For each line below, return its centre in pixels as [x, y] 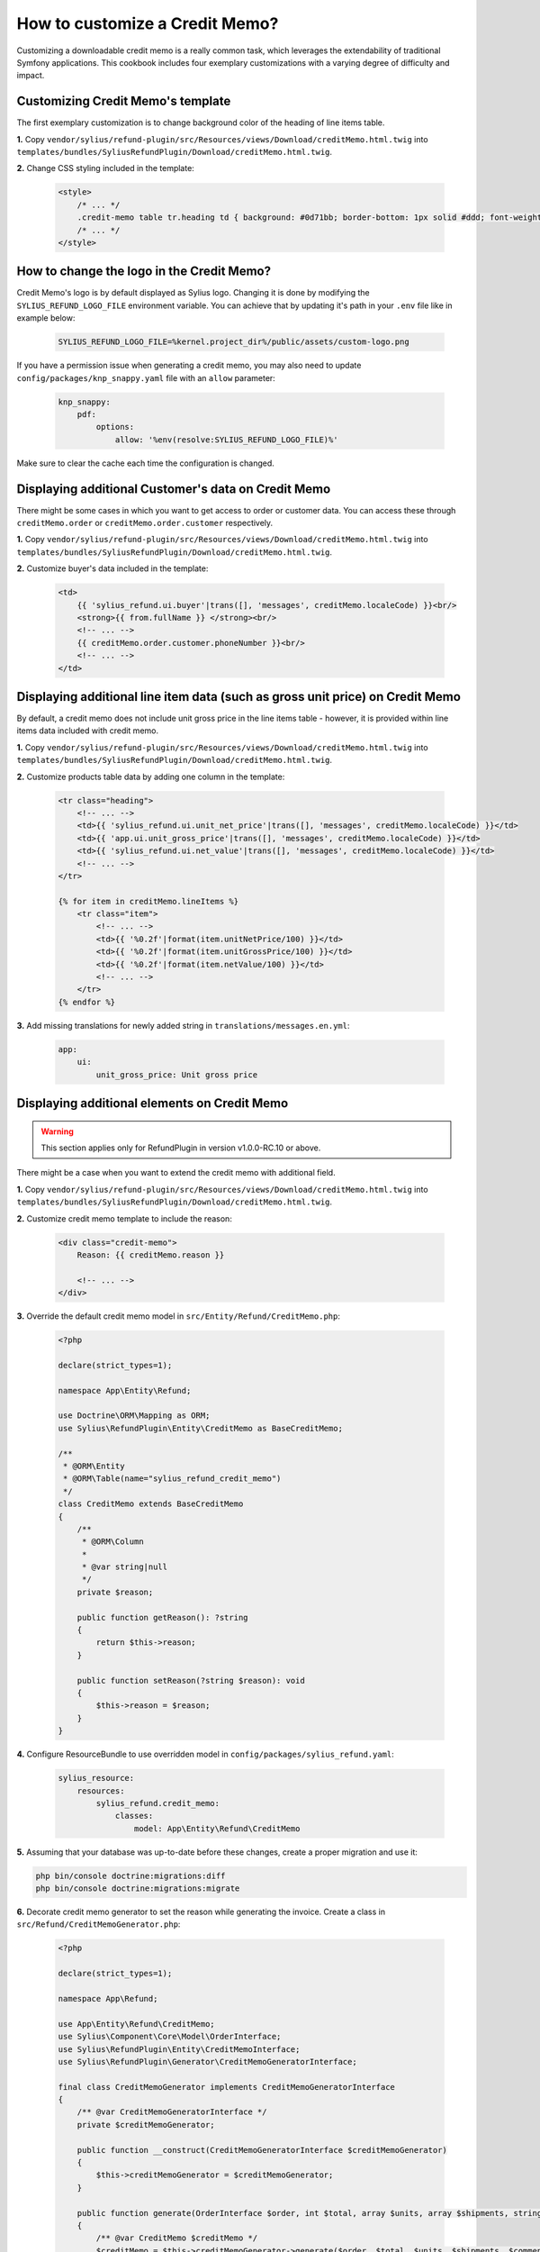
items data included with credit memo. [88, 731]
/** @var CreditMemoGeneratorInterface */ [172, 2112]
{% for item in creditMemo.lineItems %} [148, 901]
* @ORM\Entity [94, 1466]
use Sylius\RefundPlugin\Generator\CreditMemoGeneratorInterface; [207, 2061]
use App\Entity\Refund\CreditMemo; [136, 2024]
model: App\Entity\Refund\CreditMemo [217, 1828]
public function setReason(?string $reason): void [191, 1680]
